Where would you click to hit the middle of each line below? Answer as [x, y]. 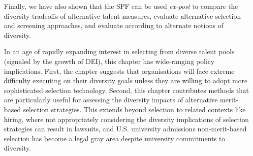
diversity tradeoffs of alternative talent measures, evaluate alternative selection [123, 16]
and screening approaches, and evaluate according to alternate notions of [114, 25]
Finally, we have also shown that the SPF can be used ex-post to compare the [121, 6]
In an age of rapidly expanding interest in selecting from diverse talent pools [119, 51]
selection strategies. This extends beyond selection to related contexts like [134, 109]
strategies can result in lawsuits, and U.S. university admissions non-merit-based [125, 129]
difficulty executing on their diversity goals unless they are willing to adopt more [126, 80]
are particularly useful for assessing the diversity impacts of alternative [111, 100]
